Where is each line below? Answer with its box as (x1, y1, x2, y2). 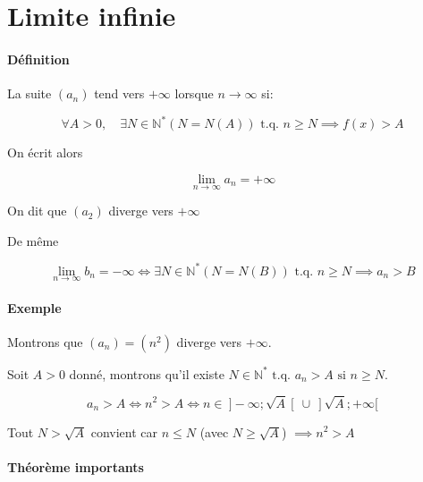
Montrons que (7, 332, 83, 351)
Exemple (7, 298, 62, 317)
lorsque (174, 84, 214, 103)
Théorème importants (7, 457, 144, 476)
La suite (7, 84, 52, 103)
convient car (90, 422, 158, 441)
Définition (7, 49, 70, 68)
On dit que (7, 201, 67, 220)
